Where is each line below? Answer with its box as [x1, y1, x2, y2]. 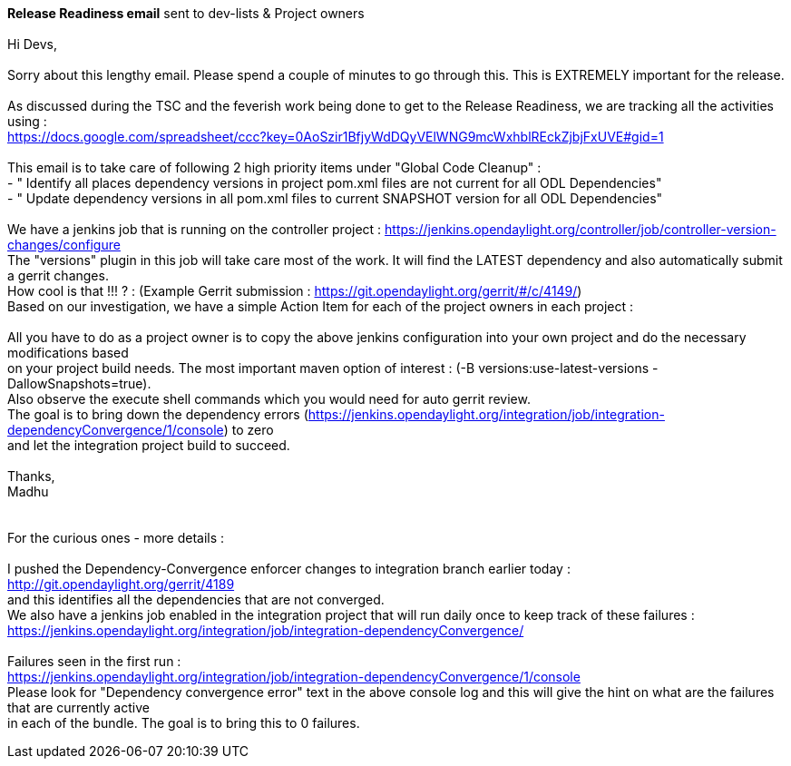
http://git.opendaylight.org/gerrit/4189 [7, 576, 235, 592]
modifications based [7, 345, 129, 360]
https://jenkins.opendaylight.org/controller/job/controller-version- [385, 221, 776, 237]
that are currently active [7, 700, 150, 715]
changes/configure [7, 237, 121, 252]
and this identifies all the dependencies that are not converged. [7, 592, 385, 607]
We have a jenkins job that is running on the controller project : [7, 221, 382, 237]
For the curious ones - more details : [7, 530, 225, 545]
